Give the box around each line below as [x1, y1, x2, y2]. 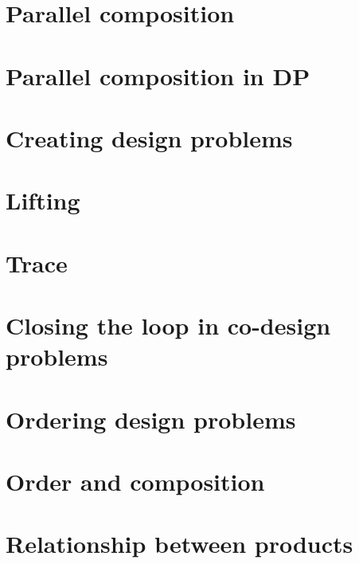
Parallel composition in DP [6, 59, 310, 92]
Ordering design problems [6, 402, 296, 435]
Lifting [6, 184, 80, 217]
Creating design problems [6, 121, 293, 154]
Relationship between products [6, 527, 353, 560]
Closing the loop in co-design [6, 309, 331, 342]
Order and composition [6, 465, 265, 497]
